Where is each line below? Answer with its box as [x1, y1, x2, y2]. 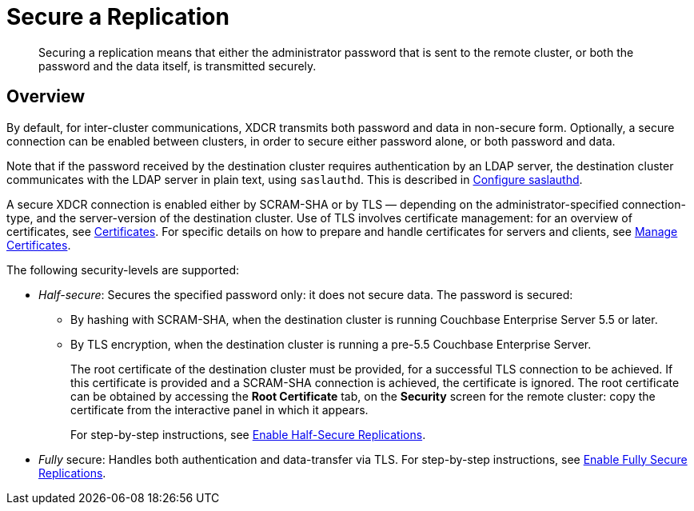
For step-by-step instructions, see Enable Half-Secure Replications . [70, 427, 426, 441]
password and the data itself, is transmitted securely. [38, 58, 317, 73]
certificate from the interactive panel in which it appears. [70, 402, 369, 417]
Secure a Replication [6, 3, 229, 30]
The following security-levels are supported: [6, 262, 240, 277]
